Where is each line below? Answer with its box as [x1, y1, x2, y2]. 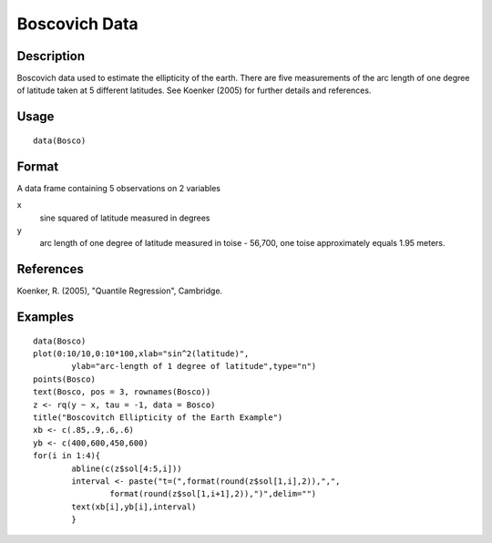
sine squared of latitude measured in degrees [39, 212, 210, 223]
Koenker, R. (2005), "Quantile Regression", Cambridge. [16, 285, 223, 296]
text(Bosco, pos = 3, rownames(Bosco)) [33, 387, 211, 397]
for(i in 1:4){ [33, 451, 101, 461]
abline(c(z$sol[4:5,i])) [71, 463, 182, 474]
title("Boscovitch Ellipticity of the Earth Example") [33, 412, 283, 423]
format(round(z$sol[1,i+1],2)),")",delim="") [109, 488, 317, 499]
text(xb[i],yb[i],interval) [71, 501, 197, 512]
